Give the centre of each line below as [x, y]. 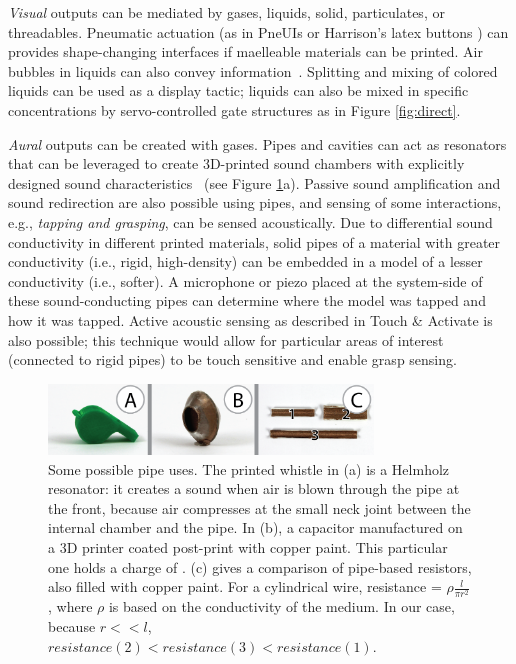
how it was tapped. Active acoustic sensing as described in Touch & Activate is [250, 319]
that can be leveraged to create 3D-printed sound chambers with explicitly [236, 163]
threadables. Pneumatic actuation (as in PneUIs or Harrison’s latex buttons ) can [258, 31]
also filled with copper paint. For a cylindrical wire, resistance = [245, 586]
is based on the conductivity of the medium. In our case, [281, 606]
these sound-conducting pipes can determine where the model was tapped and [247, 300]
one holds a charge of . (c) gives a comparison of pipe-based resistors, [260, 566]
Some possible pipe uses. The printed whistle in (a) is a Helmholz [249, 468]
